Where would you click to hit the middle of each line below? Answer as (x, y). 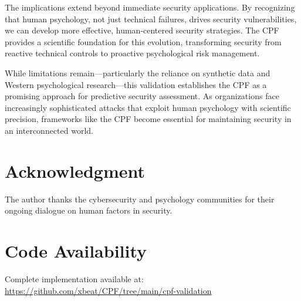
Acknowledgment (75, 170)
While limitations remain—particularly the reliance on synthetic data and (138, 72)
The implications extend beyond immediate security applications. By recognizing (150, 7)
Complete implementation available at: (74, 278)
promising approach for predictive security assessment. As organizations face (142, 96)
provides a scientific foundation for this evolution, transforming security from (143, 41)
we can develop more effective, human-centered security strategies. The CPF (142, 30)
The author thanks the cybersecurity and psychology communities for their (140, 199)
